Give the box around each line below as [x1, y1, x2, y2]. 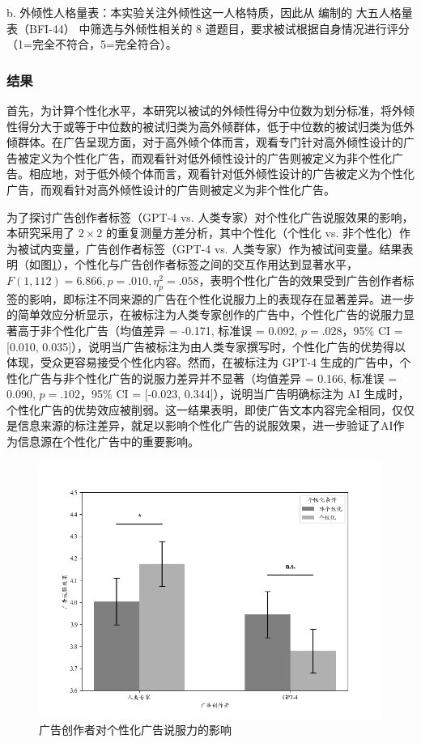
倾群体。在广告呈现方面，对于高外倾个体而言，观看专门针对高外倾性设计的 [6, 134, 403, 151]
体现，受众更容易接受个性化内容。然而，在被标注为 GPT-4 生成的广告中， [6, 354, 400, 371]
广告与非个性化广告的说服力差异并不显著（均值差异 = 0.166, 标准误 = [28, 369, 398, 386]
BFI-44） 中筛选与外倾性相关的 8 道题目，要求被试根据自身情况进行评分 [28, 19, 410, 36]
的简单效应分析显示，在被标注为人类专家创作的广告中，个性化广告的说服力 [6, 306, 403, 323]
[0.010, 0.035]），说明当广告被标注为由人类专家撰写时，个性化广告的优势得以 [6, 338, 406, 355]
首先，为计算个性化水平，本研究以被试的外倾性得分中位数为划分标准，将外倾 [6, 102, 415, 118]
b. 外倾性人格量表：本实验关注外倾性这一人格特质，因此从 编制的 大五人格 [6, 4, 402, 20]
